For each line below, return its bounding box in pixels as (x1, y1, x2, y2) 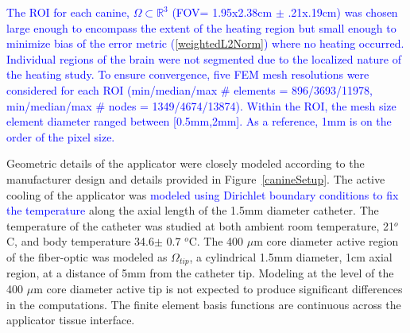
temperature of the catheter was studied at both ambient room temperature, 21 (6, 217, 395, 234)
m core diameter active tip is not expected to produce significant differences (33, 280, 403, 296)
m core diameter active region (253, 233, 399, 250)
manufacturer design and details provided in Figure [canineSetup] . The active (6, 170, 385, 187)
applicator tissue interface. (6, 312, 135, 328)
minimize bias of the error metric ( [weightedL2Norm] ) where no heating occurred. (6, 35, 404, 52)
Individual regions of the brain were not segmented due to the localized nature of (6, 50, 401, 67)
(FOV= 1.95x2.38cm (172, 4, 273, 20)
